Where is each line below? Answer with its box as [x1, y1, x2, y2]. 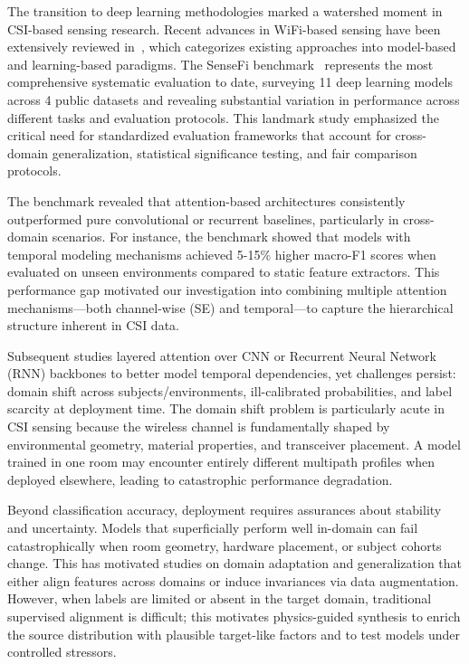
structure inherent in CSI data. [7, 316, 179, 335]
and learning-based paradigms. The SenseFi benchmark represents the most [7, 54, 434, 73]
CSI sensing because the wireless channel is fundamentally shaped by [7, 417, 390, 436]
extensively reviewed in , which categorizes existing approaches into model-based [7, 37, 456, 56]
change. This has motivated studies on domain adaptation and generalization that [7, 554, 463, 573]
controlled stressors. [7, 642, 117, 661]
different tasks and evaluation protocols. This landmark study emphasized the [7, 108, 439, 127]
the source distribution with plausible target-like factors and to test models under [7, 624, 461, 643]
